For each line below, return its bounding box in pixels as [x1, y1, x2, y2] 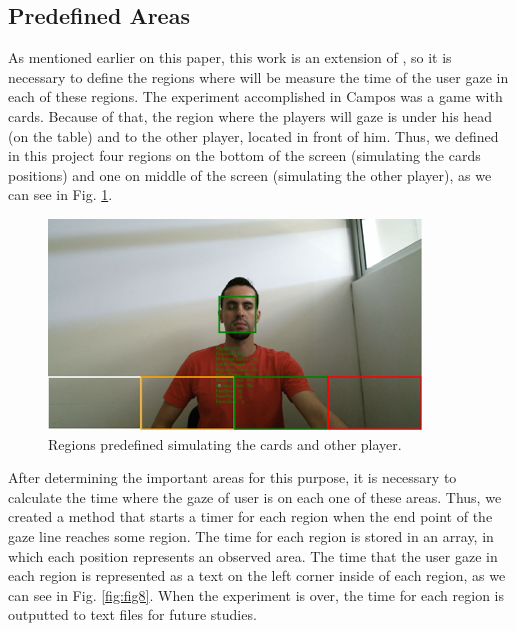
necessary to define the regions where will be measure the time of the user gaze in [8, 66, 509, 87]
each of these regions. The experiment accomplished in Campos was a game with [8, 86, 503, 107]
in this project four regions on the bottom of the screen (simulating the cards [8, 145, 481, 166]
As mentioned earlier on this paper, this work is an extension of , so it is [8, 47, 452, 68]
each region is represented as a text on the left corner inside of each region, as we [8, 565, 506, 586]
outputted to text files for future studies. [8, 604, 257, 625]
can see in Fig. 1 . [8, 184, 113, 205]
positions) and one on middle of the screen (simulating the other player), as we [8, 164, 492, 185]
